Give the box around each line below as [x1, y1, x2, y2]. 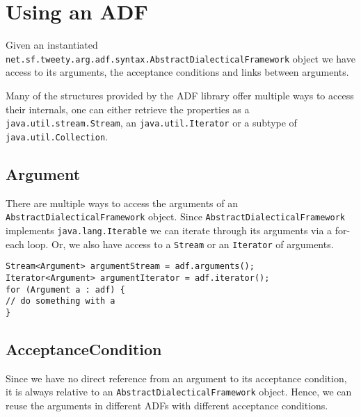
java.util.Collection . [6, 129, 109, 143]
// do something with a [6, 296, 115, 306]
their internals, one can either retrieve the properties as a [6, 101, 250, 116]
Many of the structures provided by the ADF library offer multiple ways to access [6, 88, 354, 102]
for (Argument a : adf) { [6, 284, 125, 295]
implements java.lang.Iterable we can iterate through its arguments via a [6, 222, 332, 237]
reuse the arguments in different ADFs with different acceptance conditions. [6, 398, 328, 412]
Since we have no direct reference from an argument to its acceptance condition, [6, 370, 347, 385]
